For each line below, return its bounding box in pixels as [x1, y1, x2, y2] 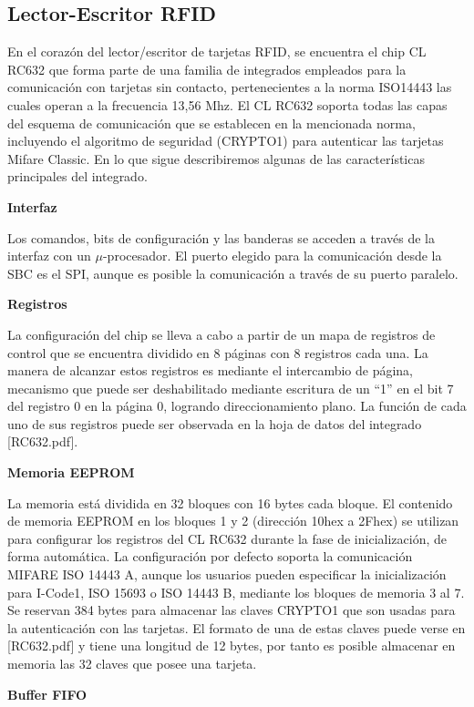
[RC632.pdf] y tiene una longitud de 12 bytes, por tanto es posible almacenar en [7, 636, 456, 655]
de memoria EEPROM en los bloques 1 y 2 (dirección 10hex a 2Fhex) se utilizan [7, 511, 459, 530]
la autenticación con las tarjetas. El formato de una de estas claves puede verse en [7, 618, 466, 637]
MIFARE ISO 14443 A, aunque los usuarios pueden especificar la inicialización [7, 565, 447, 584]
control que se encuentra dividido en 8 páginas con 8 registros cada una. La [7, 343, 428, 362]
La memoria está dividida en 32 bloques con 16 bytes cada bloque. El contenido [7, 493, 453, 512]
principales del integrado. [7, 167, 148, 186]
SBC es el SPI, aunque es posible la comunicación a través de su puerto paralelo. [7, 263, 459, 282]
